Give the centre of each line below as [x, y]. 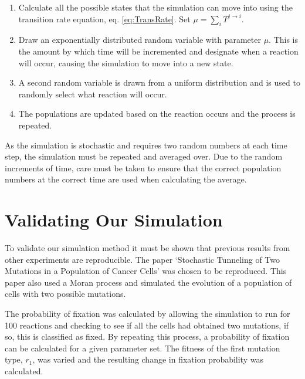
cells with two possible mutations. [65, 294]
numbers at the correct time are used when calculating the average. [126, 179]
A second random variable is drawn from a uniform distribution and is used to [159, 82]
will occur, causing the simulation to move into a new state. [126, 62]
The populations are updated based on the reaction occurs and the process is [157, 114]
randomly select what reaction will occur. [93, 94]
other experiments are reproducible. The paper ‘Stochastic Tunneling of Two [143, 259]
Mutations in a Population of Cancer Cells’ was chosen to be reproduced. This [146, 271]
